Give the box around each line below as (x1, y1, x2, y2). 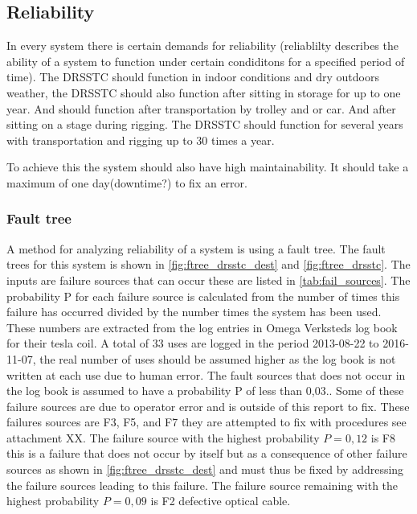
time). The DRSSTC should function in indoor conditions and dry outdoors (6, 68, 379, 85)
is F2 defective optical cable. (150, 492, 291, 509)
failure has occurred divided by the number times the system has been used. (6, 303, 382, 320)
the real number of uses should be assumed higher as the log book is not (39, 350, 396, 367)
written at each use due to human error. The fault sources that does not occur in (6, 366, 406, 383)
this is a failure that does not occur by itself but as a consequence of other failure (6, 445, 407, 462)
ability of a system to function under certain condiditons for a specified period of (6, 52, 405, 69)
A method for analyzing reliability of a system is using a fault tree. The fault (6, 240, 386, 257)
